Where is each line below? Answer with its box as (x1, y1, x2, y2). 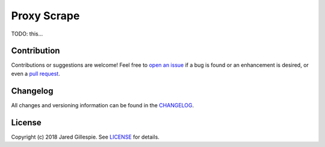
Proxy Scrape (11, 9, 80, 22)
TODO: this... (11, 30, 43, 37)
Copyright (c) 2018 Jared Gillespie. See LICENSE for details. (11, 133, 159, 140)
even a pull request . (11, 70, 60, 77)
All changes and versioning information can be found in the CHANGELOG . (11, 101, 194, 108)
